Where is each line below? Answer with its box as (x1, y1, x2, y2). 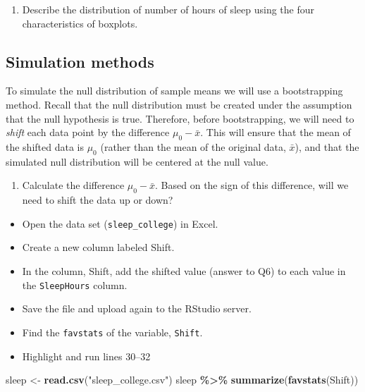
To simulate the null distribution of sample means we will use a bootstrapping (6, 83, 343, 98)
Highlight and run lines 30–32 (22, 348, 151, 363)
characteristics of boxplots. (22, 16, 138, 30)
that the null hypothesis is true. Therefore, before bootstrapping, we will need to (6, 111, 354, 125)
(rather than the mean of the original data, (100, 139, 286, 154)
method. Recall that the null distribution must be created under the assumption (6, 97, 352, 111)
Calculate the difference (22, 178, 125, 192)
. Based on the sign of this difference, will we (155, 178, 349, 192)
